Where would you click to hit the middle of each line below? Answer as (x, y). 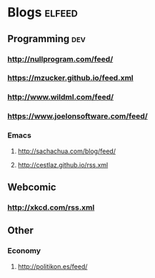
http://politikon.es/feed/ (52, 266)
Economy (24, 251)
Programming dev (46, 39)
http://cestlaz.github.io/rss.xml (63, 165)
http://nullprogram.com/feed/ (60, 59)
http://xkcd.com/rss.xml (51, 207)
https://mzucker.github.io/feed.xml (70, 78)
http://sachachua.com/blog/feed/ (67, 151)
